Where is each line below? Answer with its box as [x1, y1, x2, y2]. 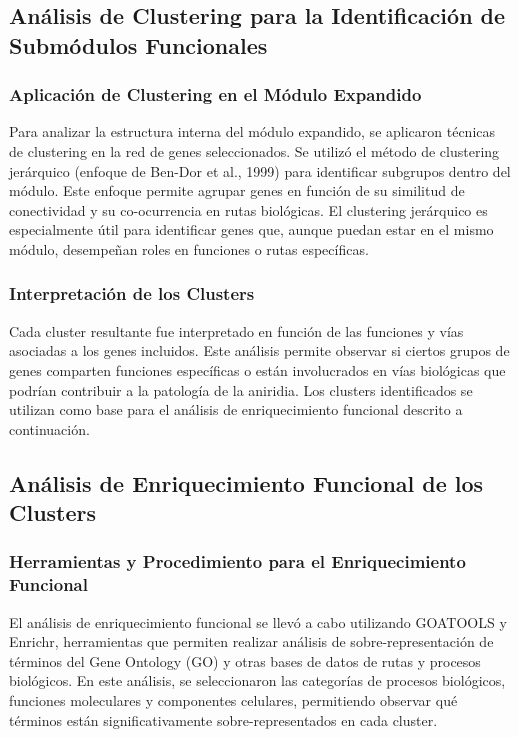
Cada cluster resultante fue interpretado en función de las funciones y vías [9, 320, 464, 341]
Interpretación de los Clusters [9, 281, 255, 306]
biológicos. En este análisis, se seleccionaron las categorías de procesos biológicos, [9, 670, 506, 691]
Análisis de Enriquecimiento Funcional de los [9, 467, 484, 498]
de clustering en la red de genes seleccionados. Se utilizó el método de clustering [9, 140, 500, 161]
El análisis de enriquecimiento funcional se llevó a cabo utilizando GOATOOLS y [9, 611, 507, 632]
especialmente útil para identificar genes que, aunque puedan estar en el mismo [9, 219, 494, 240]
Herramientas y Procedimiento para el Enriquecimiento [9, 549, 466, 574]
